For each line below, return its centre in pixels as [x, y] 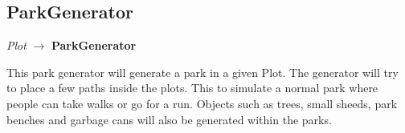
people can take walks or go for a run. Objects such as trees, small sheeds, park [202, 103]
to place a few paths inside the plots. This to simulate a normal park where [192, 88]
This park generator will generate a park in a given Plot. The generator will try [202, 72]
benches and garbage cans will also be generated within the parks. [169, 119]
